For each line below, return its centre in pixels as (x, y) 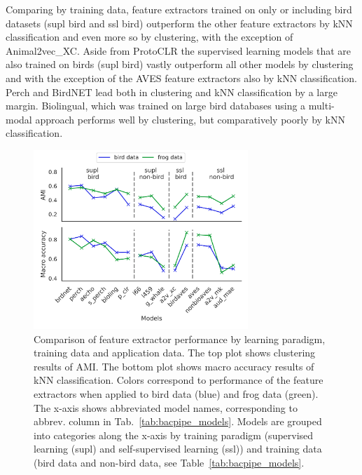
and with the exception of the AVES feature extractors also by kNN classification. (181, 78)
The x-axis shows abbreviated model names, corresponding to (166, 407)
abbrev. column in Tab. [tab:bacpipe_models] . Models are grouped (178, 421)
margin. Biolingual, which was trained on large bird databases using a (156, 106)
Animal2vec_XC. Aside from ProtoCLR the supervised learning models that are (179, 50)
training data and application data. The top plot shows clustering (175, 353)
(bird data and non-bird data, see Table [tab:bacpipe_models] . (169, 462)
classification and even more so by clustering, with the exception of (149, 37)
